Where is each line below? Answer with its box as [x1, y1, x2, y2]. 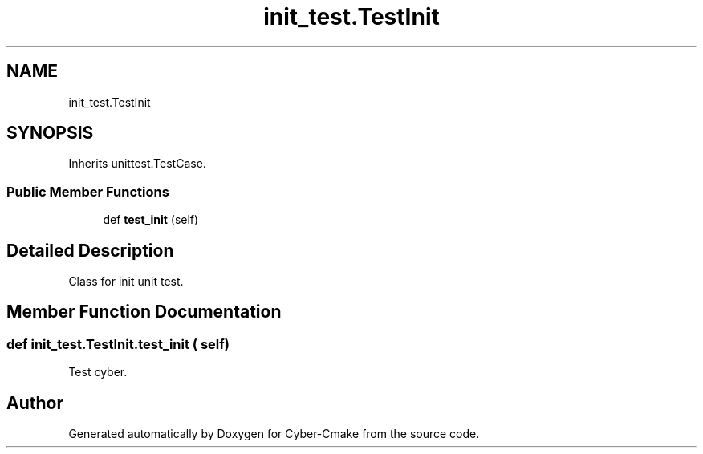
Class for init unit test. [68, 274, 184, 289]
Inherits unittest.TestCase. [68, 156, 206, 171]
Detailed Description [6, 240, 174, 261]
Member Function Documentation [6, 302, 282, 322]
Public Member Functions [6, 183, 169, 200]
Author [6, 392, 63, 413]
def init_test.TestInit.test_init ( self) [6, 335, 230, 352]
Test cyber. [68, 365, 128, 379]
